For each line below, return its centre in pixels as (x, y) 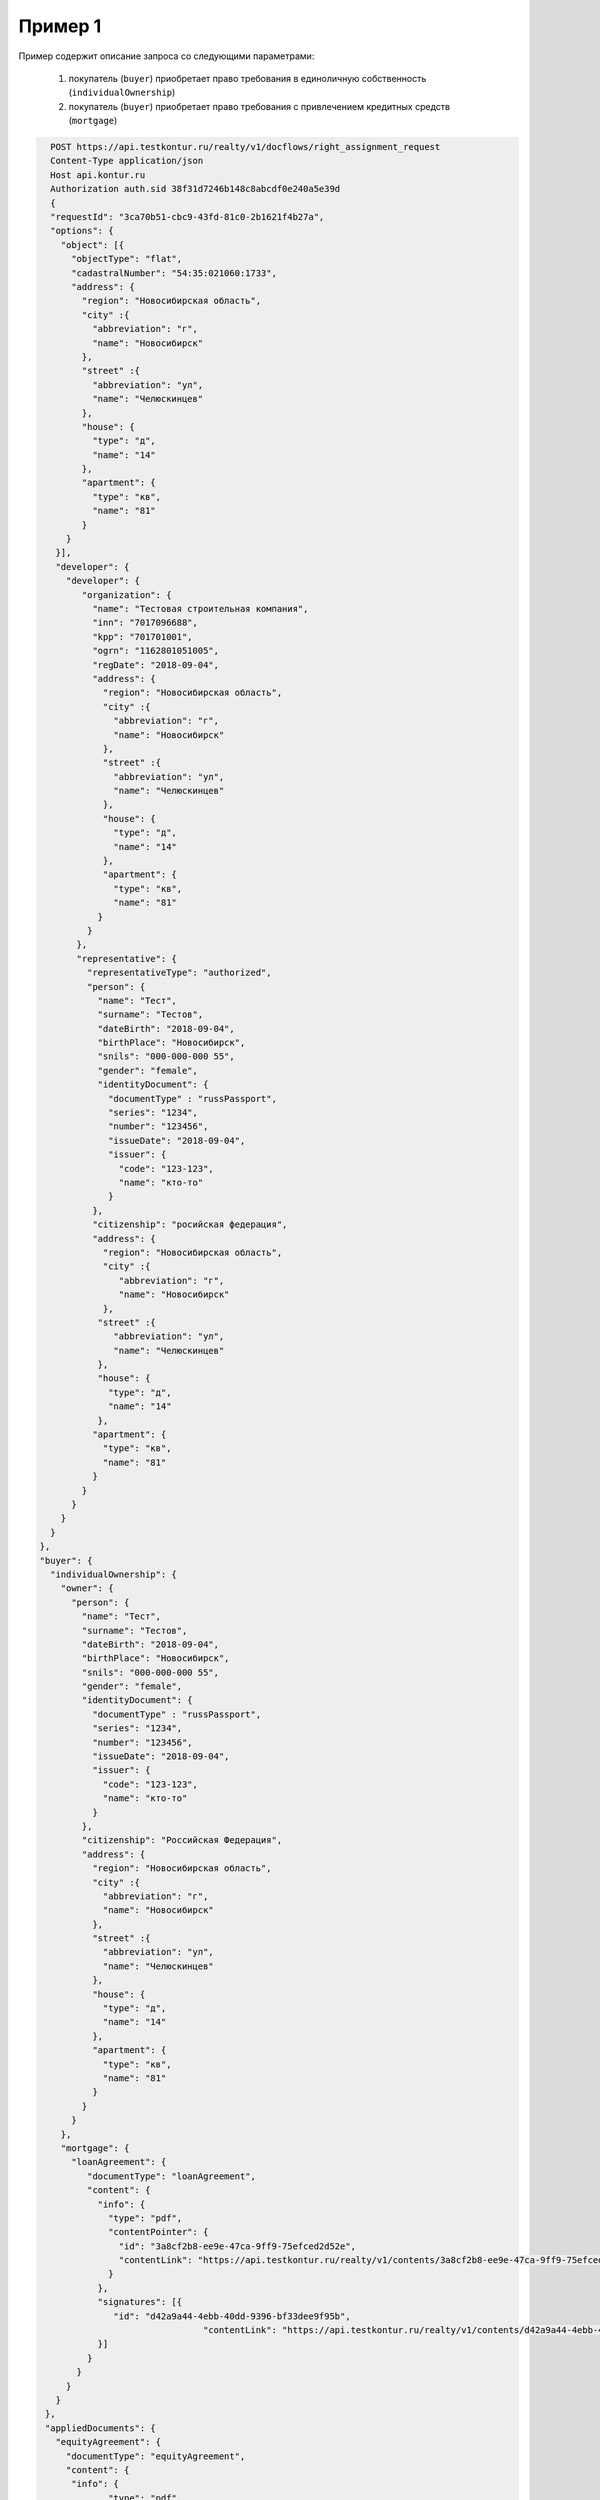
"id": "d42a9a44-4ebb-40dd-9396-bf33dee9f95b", (232, 2316)
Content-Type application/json (127, 161)
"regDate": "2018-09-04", (155, 664)
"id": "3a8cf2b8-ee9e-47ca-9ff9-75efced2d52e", (237, 2246)
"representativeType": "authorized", (179, 973)
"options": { (82, 231)
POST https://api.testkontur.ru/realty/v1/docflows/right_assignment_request (245, 147)
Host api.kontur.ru (98, 174)
